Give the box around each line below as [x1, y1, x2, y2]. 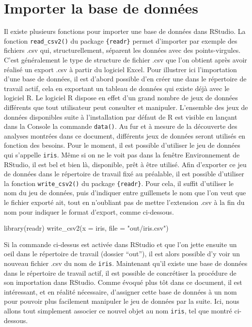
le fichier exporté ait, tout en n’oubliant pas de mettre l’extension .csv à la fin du [4, 197, 245, 207]
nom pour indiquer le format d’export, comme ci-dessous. [4, 206, 174, 217]
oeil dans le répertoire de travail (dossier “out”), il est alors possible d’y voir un [4, 249, 240, 259]
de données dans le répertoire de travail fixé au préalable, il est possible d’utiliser [4, 169, 244, 179]
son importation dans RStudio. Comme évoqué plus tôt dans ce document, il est [4, 277, 242, 287]
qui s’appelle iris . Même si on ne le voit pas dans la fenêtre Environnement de [4, 149, 240, 159]
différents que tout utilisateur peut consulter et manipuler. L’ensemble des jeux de [4, 102, 248, 112]
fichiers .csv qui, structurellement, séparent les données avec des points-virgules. [4, 45, 241, 55]
